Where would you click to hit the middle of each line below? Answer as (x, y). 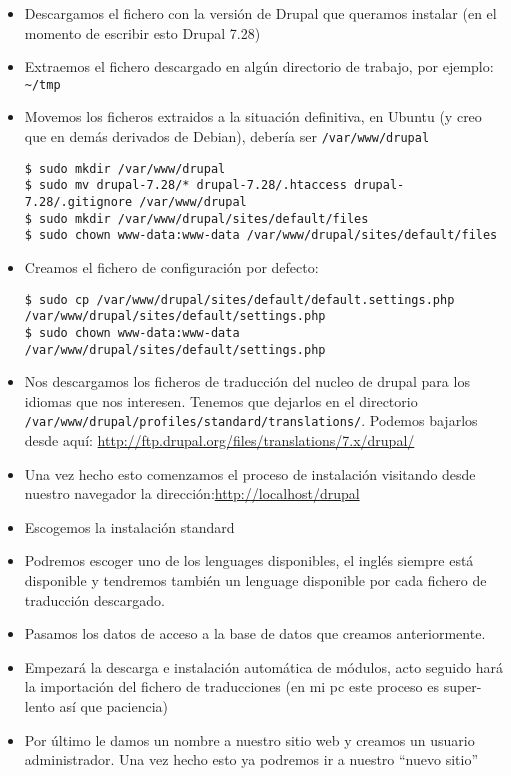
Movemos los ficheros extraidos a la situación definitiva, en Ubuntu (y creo (253, 116)
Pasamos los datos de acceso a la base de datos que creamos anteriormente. (255, 633)
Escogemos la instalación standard (129, 526)
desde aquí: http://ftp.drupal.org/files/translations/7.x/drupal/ (219, 440)
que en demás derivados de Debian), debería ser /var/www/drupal (227, 136)
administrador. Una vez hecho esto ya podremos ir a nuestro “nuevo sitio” (251, 759)
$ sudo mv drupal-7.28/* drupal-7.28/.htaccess (185, 185)
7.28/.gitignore (78, 202)
